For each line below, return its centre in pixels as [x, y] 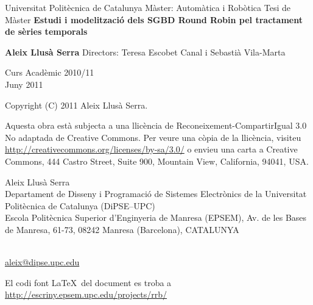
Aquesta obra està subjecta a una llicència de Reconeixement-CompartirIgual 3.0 [156, 125]
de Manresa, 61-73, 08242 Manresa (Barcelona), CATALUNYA [122, 229]
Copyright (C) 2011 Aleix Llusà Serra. [76, 105]
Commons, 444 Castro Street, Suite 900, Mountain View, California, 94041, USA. [157, 161]
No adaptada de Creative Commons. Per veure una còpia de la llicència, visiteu [153, 137]
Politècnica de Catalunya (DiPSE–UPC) [80, 205]
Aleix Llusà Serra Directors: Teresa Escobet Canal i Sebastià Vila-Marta [145, 52]
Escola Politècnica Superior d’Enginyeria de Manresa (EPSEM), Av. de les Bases [156, 217]
